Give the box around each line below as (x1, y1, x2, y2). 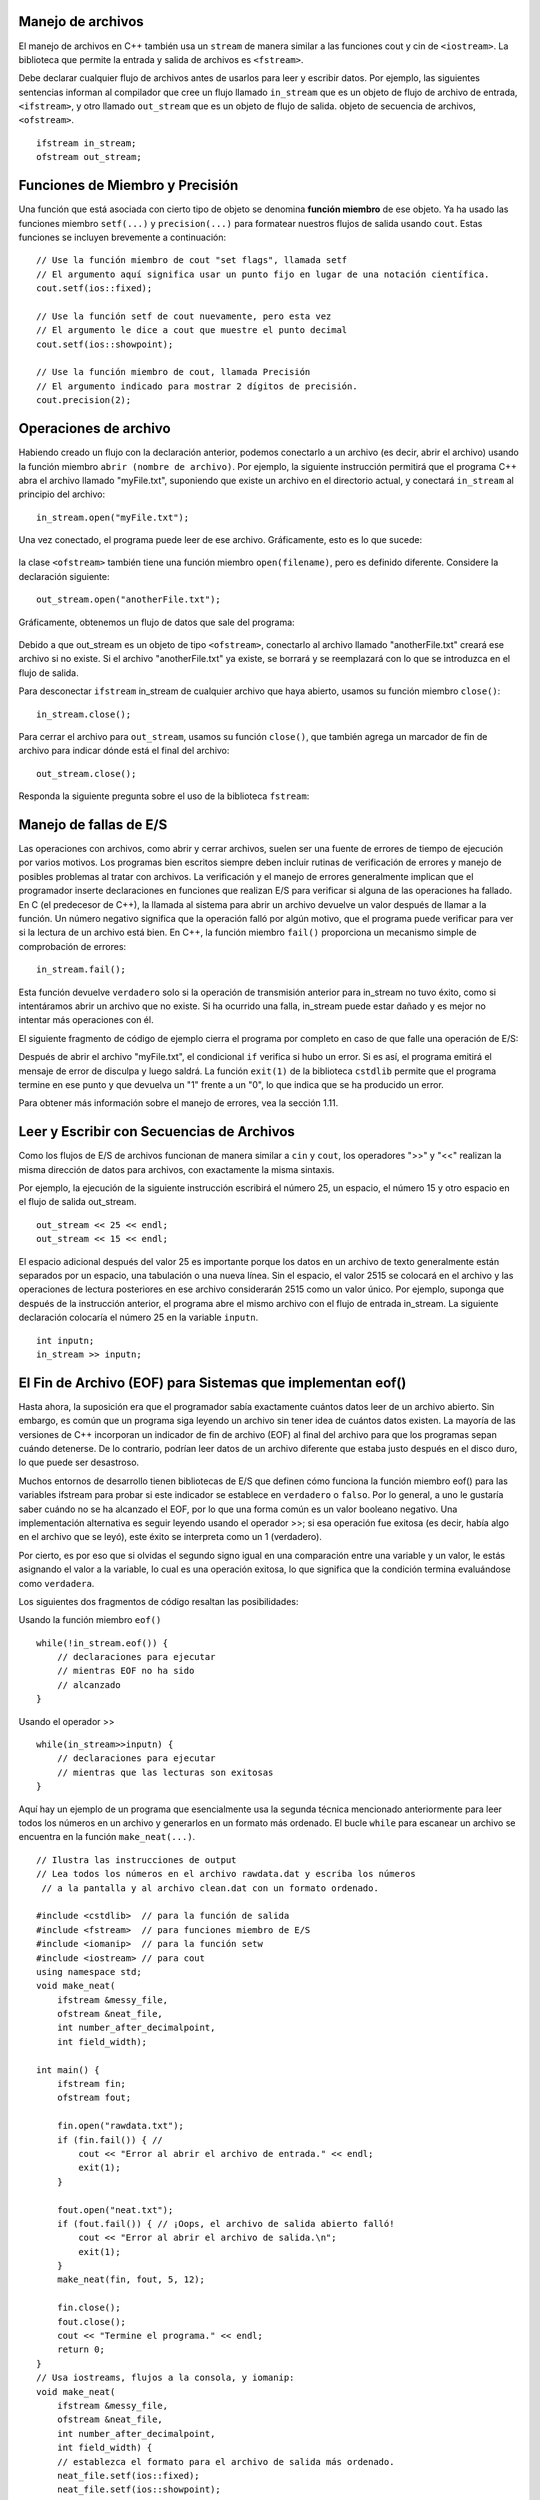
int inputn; (36, 1335, 95, 1346)
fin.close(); (56, 2302, 121, 2314)
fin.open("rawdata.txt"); (56, 2120, 185, 2132)
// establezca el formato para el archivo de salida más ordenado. (56, 2456, 395, 2467)
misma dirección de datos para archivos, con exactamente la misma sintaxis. (18, 1163, 335, 1175)
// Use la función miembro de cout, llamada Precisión (36, 366, 311, 378)
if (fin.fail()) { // (56, 2134, 164, 2145)
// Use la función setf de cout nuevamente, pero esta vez (36, 310, 332, 322)
